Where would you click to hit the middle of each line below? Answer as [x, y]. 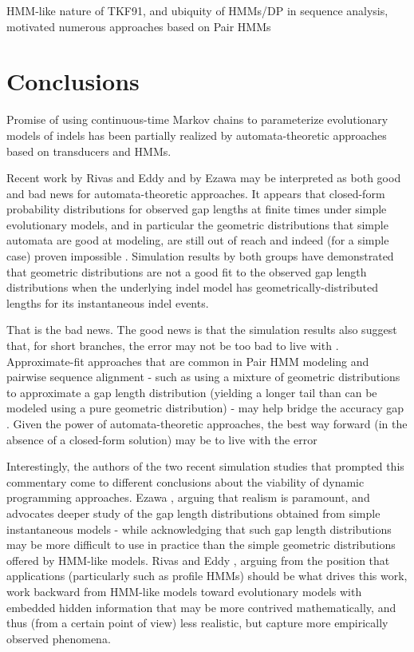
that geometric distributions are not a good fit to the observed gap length [187, 271]
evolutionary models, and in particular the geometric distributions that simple [197, 224]
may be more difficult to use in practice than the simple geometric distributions [201, 545]
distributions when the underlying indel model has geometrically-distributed [193, 287]
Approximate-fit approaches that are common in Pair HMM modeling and [188, 361]
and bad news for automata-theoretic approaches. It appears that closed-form [196, 193]
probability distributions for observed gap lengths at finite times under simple [197, 209]
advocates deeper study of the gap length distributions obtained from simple [193, 513]
